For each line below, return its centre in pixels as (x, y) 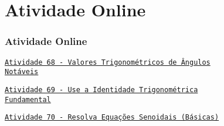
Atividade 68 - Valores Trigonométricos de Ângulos (108, 62)
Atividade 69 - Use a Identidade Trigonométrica (101, 90)
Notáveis (22, 72)
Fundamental (28, 99)
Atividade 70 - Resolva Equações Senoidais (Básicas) (112, 118)
